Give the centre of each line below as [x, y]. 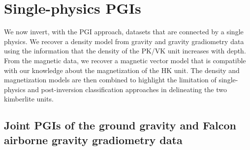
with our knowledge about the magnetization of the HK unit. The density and [122, 70]
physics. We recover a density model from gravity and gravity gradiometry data [124, 41]
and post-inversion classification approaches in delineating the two [127, 89]
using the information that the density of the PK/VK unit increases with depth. [125, 51]
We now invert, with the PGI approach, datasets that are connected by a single [124, 32]
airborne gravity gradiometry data [93, 139]
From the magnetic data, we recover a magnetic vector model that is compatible [125, 60]
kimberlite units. [29, 99]
